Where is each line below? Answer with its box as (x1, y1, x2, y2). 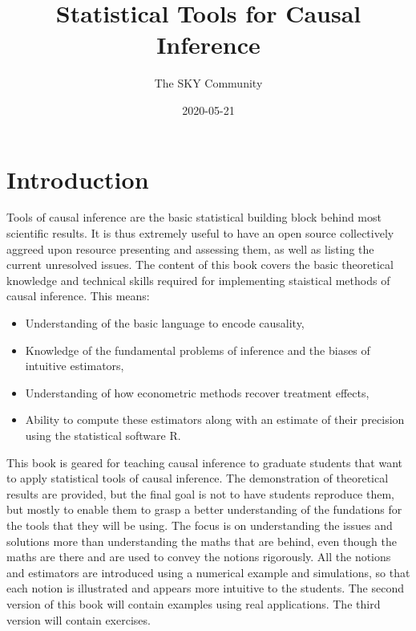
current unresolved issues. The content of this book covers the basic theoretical (6, 256, 394, 273)
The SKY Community (154, 75, 263, 92)
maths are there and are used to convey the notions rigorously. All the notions (6, 548, 391, 565)
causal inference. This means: (6, 287, 150, 304)
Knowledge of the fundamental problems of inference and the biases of (25, 341, 370, 358)
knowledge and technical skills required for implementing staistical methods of (6, 271, 390, 288)
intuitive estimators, (25, 357, 124, 374)
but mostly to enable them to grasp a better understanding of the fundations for (6, 501, 402, 518)
